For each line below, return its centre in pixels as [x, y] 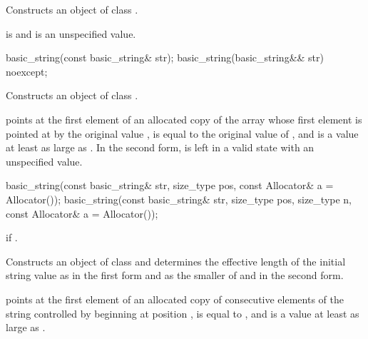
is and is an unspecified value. [71, 33]
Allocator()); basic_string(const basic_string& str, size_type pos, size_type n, [179, 199]
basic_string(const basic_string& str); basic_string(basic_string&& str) [165, 57]
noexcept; [27, 71]
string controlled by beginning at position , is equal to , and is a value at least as [183, 313]
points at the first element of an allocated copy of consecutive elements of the [175, 299]
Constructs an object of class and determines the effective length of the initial [176, 261]
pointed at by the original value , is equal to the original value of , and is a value [182, 133]
